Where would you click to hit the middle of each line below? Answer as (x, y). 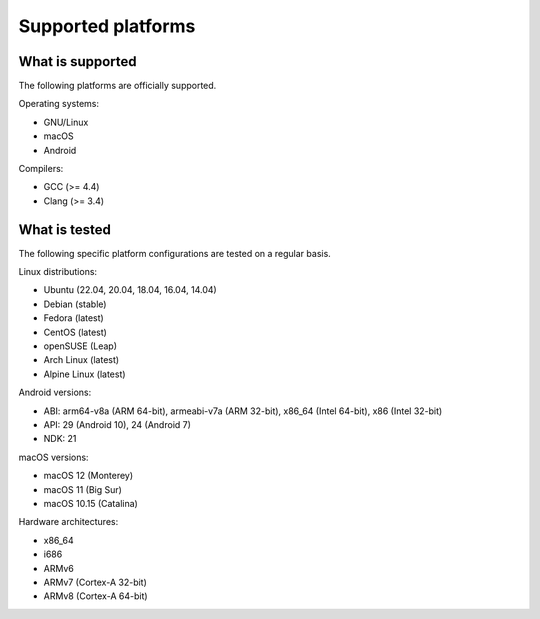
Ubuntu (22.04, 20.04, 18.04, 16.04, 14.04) (130, 290)
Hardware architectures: (68, 522)
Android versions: (55, 392)
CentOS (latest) (75, 332)
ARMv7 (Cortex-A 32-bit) (95, 582)
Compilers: (41, 169)
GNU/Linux (66, 122)
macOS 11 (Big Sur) (82, 489)
